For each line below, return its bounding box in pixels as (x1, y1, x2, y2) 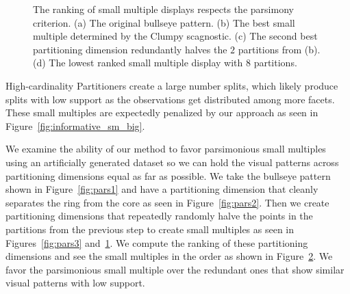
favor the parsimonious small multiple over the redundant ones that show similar (5, 262, 345, 276)
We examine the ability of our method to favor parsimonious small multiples (5, 142, 326, 156)
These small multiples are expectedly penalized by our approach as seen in (5, 105, 318, 120)
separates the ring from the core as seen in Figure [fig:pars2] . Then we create (5, 195, 329, 209)
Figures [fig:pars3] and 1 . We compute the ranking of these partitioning (5, 235, 308, 250)
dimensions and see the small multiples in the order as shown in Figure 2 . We (5, 249, 333, 263)
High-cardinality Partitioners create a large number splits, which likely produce (5, 78, 338, 92)
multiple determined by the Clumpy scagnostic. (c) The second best (33, 29, 318, 43)
